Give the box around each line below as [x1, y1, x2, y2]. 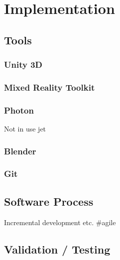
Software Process [4, 193, 94, 209]
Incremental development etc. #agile [4, 217, 116, 227]
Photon [4, 104, 34, 116]
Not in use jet [4, 124, 46, 134]
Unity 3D [4, 58, 42, 71]
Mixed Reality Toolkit [4, 81, 95, 93]
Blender [4, 144, 36, 157]
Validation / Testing [4, 241, 111, 257]
